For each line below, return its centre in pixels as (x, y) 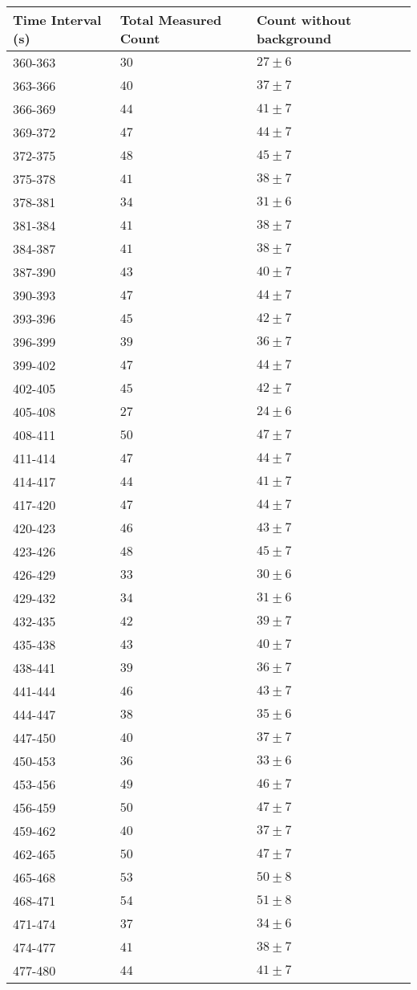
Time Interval (57, 20)
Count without (304, 20)
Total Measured (171, 20)
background (294, 38)
